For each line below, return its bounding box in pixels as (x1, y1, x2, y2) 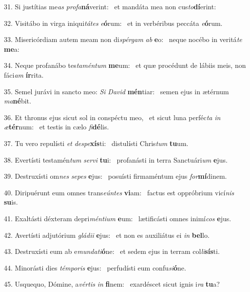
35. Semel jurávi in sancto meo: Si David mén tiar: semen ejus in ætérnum (4, 86, 229, 96)
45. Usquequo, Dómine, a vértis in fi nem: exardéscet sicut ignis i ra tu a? (4, 279, 220, 289)
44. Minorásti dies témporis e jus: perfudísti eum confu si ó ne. (4, 262, 186, 272)
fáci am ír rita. (4, 69, 44, 80)
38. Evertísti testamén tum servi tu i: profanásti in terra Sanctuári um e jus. (4, 154, 228, 165)
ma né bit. (4, 96, 31, 106)
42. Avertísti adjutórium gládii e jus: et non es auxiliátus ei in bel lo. (4, 229, 210, 240)
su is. (4, 197, 18, 207)
